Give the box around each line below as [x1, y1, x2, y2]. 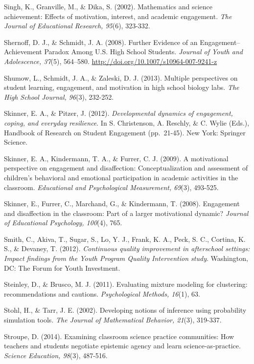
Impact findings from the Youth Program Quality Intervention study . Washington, [4, 253, 248, 263]
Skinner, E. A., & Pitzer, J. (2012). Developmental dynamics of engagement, [4, 108, 233, 118]
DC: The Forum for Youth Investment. [4, 262, 120, 273]
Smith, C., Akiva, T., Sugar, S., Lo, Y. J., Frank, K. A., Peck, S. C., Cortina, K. [4, 234, 246, 244]
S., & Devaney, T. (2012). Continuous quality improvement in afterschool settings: [4, 243, 250, 254]
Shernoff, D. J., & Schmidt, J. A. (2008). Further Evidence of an [4, 37, 198, 47]
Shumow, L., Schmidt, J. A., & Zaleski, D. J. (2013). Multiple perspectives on [4, 72, 238, 83]
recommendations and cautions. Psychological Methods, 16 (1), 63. [4, 288, 200, 299]
